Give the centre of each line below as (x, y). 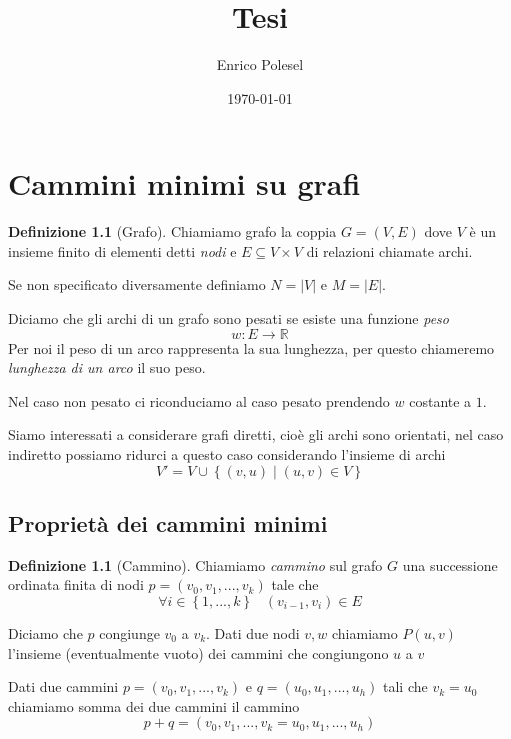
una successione (450, 564)
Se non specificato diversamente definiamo (137, 284)
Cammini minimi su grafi (184, 183)
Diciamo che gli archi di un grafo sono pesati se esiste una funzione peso (228, 318)
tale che (295, 584)
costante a (440, 400)
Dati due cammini (63, 686)
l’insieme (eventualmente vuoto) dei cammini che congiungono (198, 652)
